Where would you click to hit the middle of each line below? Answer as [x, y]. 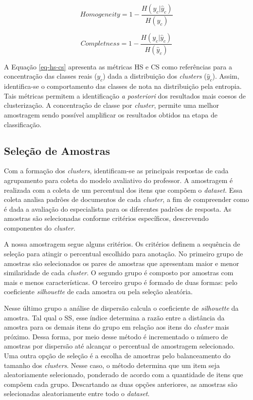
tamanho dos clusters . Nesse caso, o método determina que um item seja [112, 365]
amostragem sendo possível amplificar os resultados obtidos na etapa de [111, 114]
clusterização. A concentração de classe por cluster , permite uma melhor [111, 105]
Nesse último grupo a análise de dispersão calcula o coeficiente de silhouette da [121, 308]
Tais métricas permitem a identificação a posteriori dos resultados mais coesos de [125, 95]
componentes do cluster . [40, 227]
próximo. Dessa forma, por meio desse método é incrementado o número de [116, 336]
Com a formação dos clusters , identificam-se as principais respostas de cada [116, 171]
